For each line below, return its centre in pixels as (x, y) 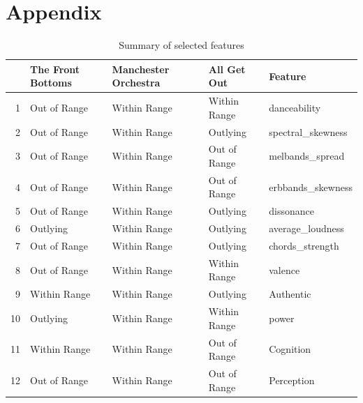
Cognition (290, 349)
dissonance (291, 211)
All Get (227, 69)
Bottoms (51, 83)
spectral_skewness (308, 131)
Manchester (141, 69)
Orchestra (136, 83)
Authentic (290, 294)
